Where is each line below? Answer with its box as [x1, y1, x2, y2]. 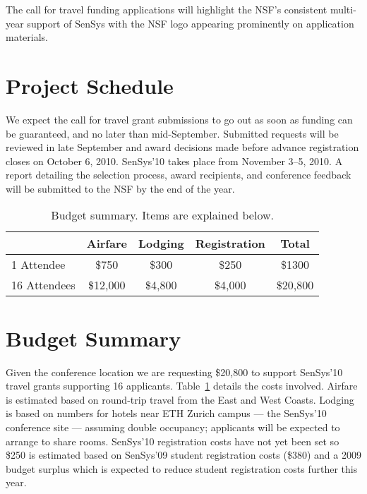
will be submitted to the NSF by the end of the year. [6, 181, 235, 195]
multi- [330, 2, 356, 16]
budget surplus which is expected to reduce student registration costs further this [6, 461, 358, 476]
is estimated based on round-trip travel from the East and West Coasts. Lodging [6, 392, 354, 406]
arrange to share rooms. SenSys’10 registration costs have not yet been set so [6, 433, 339, 448]
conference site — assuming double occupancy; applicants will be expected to [6, 419, 340, 434]
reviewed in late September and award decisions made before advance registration [6, 140, 359, 155]
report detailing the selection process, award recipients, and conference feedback [6, 167, 351, 182]
